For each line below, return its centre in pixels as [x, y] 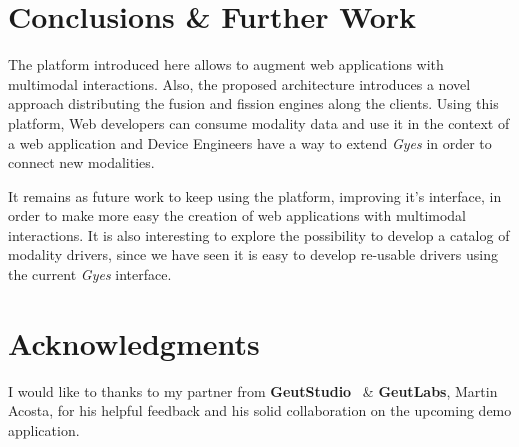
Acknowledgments [134, 342]
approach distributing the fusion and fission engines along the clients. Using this [253, 103]
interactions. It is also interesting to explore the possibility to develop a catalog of [259, 234]
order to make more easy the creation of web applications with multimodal [237, 215]
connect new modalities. [81, 162]
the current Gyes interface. [90, 274]
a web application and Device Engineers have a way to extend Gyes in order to [250, 142]
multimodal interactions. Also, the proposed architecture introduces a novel [239, 83]
